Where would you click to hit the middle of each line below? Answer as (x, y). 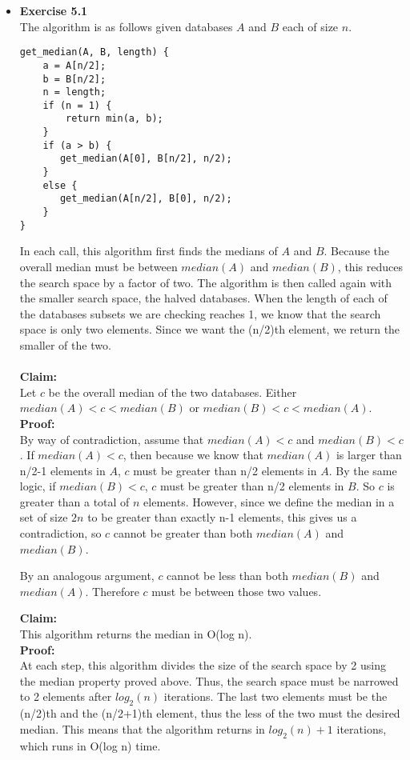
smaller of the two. (65, 344)
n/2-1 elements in (62, 470)
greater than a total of (74, 501)
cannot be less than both (227, 576)
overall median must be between (98, 266)
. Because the (357, 251)
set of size (44, 517)
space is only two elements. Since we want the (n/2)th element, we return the (210, 329)
